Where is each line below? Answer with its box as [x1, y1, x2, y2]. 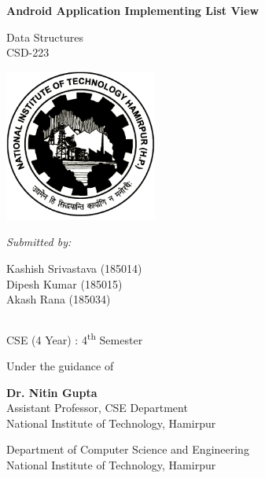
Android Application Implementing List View [6, 2, 259, 18]
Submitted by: [6, 233, 72, 250]
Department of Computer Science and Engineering [6, 441, 249, 458]
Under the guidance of [6, 357, 114, 373]
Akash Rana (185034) [6, 291, 111, 307]
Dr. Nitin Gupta [6, 384, 98, 400]
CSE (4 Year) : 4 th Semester [6, 329, 143, 347]
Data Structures [6, 28, 83, 45]
